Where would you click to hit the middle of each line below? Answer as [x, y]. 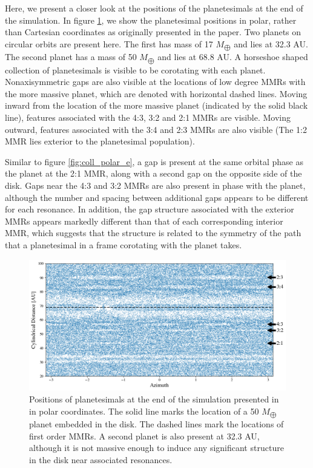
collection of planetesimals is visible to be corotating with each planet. [135, 70]
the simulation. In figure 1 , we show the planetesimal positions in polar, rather [151, 20]
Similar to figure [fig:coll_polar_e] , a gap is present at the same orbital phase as [154, 161]
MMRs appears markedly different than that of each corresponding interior [144, 221]
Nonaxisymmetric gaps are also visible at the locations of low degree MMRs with [155, 82]
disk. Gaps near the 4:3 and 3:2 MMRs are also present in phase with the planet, [155, 185]
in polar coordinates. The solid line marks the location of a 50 [144, 411]
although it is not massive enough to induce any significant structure [156, 448]
